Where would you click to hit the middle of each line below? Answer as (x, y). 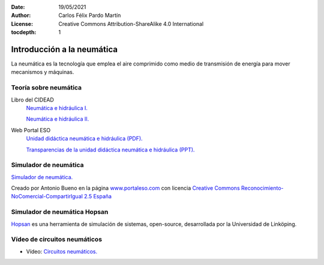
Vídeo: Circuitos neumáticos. (62, 251)
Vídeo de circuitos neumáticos (56, 239)
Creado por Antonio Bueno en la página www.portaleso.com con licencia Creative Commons (125, 188)
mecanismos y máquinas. (43, 72)
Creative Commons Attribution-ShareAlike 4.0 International (131, 23)
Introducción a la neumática (64, 49)
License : (22, 23)
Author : (21, 16)
